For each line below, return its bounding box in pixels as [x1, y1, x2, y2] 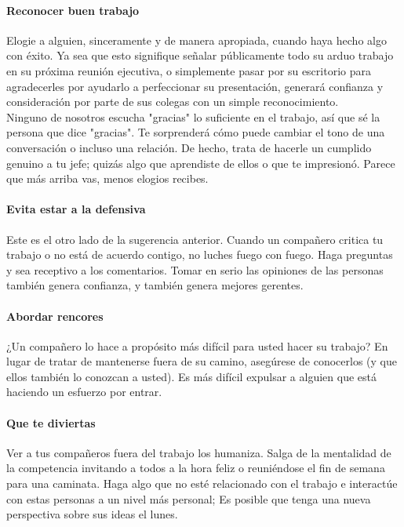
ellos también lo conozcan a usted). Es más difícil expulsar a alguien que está [6, 368, 377, 384]
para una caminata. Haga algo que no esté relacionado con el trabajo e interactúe [6, 475, 398, 492]
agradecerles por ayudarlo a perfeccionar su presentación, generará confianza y [6, 78, 384, 94]
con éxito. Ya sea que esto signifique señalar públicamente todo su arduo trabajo [6, 47, 394, 64]
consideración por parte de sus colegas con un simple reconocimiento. [6, 93, 339, 110]
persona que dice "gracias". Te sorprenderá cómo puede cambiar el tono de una [6, 124, 385, 140]
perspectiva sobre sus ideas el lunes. [6, 506, 178, 522]
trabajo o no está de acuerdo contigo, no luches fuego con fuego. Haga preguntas [6, 246, 393, 263]
